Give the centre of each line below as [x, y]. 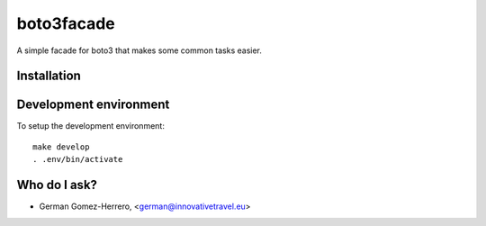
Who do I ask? [57, 185]
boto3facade [66, 23]
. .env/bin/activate [78, 159]
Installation [49, 76]
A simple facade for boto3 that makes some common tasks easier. [139, 50]
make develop [61, 147]
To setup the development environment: [91, 126]
